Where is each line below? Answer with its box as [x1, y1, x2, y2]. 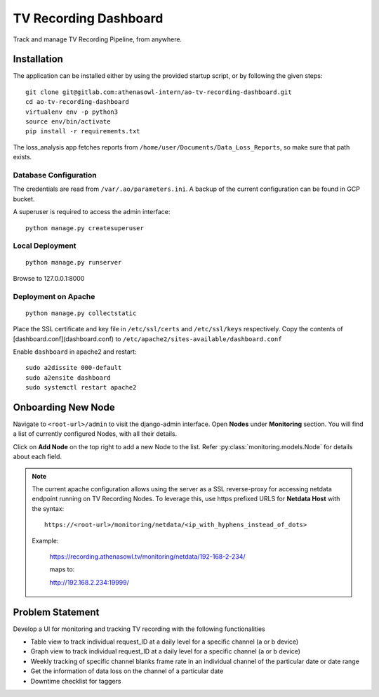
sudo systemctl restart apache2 [25, 383, 137, 392]
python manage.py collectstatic [25, 309, 137, 317]
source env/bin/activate [25, 118, 111, 126]
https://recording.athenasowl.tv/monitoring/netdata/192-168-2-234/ [49, 552, 246, 561]
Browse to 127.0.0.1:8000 [13, 274, 85, 282]
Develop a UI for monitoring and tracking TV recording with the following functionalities [13, 625, 266, 633]
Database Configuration [13, 170, 98, 180]
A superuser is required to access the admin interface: [13, 208, 171, 216]
